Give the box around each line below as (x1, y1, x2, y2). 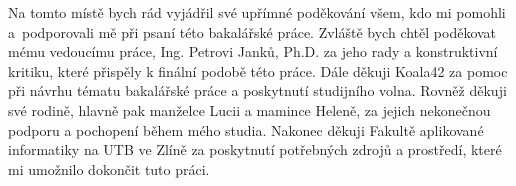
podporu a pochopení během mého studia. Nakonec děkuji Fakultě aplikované (8, 119, 484, 140)
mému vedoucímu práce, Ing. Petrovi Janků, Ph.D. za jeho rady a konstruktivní (8, 41, 498, 62)
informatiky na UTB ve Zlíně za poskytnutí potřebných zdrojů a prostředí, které (8, 139, 502, 160)
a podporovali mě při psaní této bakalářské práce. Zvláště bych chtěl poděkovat (8, 21, 497, 42)
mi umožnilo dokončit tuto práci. (8, 158, 210, 179)
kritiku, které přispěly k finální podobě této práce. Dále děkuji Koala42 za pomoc (8, 60, 508, 81)
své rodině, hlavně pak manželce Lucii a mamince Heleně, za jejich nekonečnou (8, 99, 491, 120)
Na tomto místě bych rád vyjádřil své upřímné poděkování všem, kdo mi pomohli (8, 2, 506, 22)
